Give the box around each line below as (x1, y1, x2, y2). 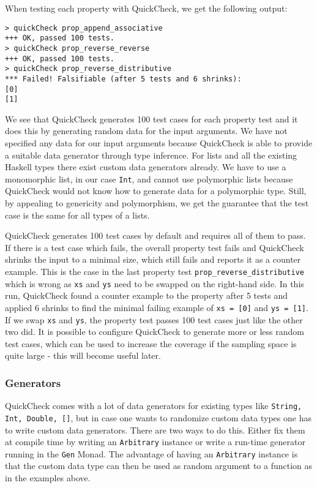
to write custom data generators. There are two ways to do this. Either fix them (5, 423, 305, 436)
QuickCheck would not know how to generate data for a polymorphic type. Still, (5, 184, 307, 197)
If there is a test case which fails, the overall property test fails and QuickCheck (5, 241, 304, 253)
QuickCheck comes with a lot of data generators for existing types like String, (5, 399, 302, 412)
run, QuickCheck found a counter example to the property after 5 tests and (5, 289, 288, 302)
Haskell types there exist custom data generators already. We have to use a (5, 160, 286, 173)
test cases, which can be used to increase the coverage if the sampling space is (5, 337, 297, 350)
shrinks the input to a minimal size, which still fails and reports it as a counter (5, 253, 301, 266)
